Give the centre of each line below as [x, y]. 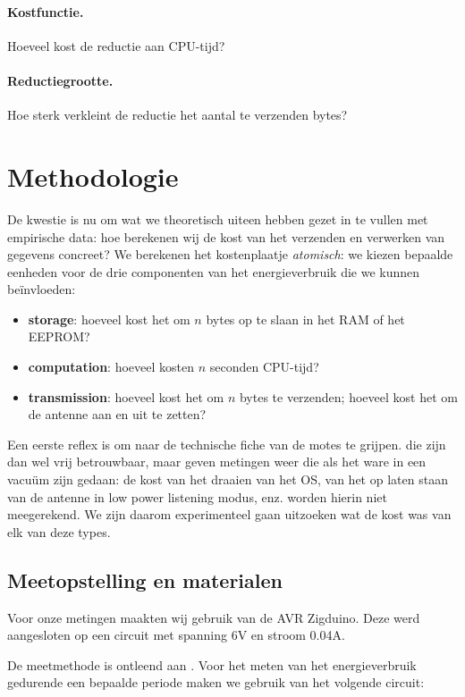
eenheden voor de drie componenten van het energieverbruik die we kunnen [214, 271]
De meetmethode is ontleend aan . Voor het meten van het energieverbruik [212, 664]
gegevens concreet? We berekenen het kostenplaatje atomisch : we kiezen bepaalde [230, 254]
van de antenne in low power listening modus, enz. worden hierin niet [197, 496]
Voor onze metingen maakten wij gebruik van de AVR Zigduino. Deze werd [214, 617]
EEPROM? [59, 336]
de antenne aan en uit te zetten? [117, 414]
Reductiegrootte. [60, 80]
